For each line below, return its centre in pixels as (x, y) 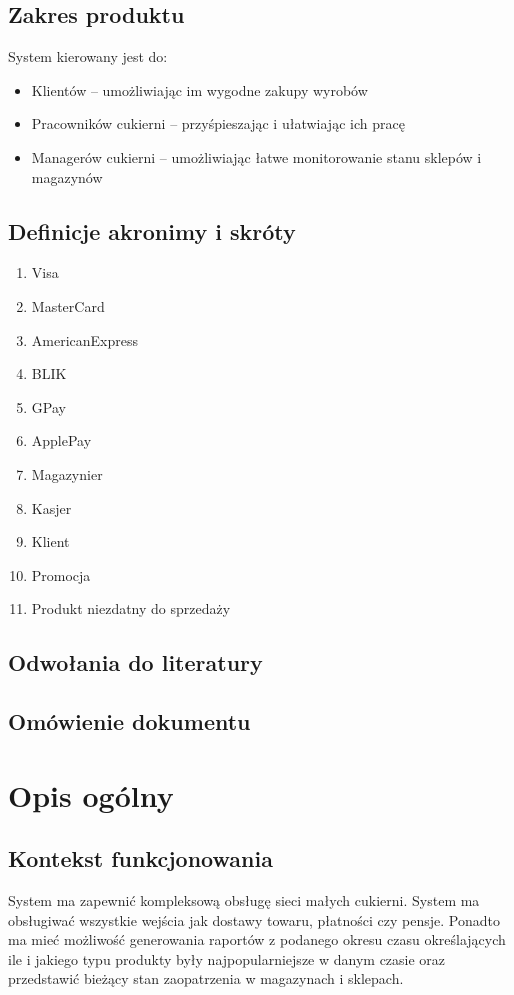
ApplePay (61, 440)
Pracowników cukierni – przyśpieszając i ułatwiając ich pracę (218, 123)
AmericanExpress (85, 339)
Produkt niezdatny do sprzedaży (131, 608)
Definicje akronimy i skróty (152, 230)
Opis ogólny (91, 794)
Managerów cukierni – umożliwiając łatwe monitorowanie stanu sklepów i (256, 156)
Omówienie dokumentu (129, 721)
